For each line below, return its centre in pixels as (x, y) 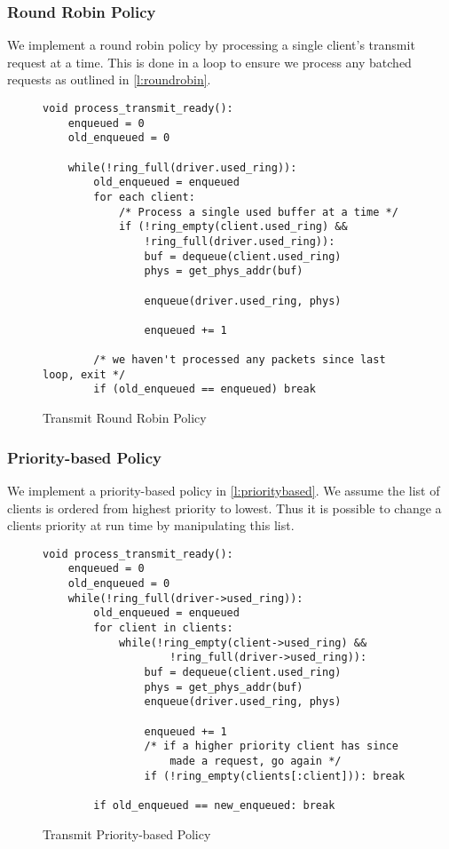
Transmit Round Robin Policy (125, 418)
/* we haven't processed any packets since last (240, 360)
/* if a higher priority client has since (271, 746)
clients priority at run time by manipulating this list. (151, 525)
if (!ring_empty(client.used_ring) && (233, 227)
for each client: (144, 197)
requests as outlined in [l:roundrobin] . (109, 79)
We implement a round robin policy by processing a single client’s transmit (211, 45)
